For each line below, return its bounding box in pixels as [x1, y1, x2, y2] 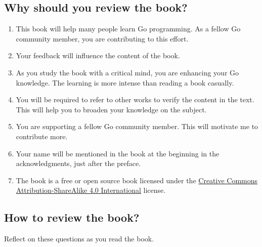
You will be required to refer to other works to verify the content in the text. [16, 94, 254, 105]
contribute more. [16, 131, 68, 141]
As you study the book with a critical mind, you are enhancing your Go [16, 67, 239, 77]
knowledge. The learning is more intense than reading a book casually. [16, 77, 234, 88]
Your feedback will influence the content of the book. [16, 50, 180, 61]
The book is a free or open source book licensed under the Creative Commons [16, 175, 258, 185]
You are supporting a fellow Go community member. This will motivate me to [16, 121, 258, 132]
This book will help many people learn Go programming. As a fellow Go [16, 23, 241, 34]
